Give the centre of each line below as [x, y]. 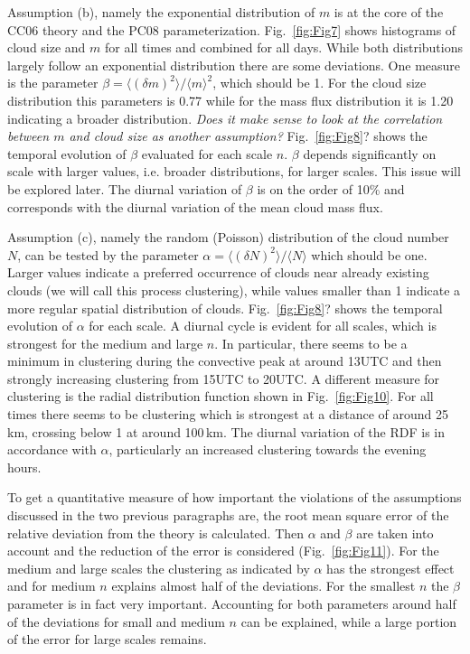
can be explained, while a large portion [349, 621]
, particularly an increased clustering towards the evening [268, 449]
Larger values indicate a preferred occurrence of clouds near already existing [218, 272]
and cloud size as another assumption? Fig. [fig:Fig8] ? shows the [248, 136]
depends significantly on [370, 153]
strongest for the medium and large [105, 343]
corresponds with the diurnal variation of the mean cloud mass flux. [195, 206]
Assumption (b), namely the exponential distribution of [161, 12]
